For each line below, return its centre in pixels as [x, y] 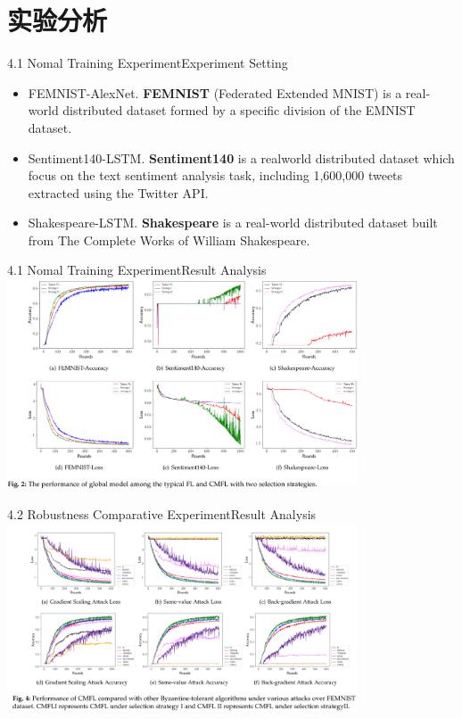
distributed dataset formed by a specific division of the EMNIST [239, 110]
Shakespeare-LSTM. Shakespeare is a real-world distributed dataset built [233, 223]
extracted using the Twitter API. [118, 192]
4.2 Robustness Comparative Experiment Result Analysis [162, 513]
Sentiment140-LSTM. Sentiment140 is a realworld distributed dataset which [241, 157]
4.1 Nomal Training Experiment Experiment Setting [148, 63]
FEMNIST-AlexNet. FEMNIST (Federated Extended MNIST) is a [215, 92]
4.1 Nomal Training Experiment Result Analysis [137, 270]
